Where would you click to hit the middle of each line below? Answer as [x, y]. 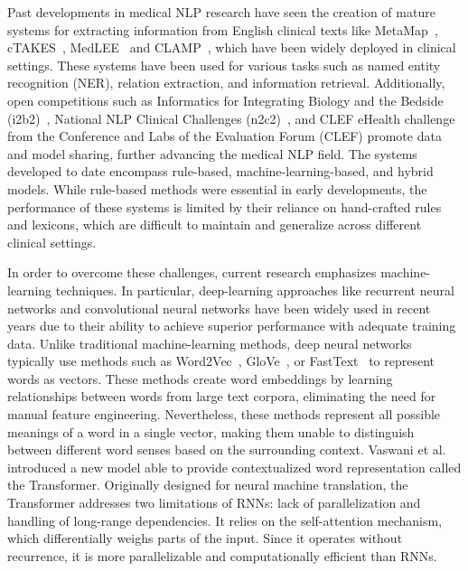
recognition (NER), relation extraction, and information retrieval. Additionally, [226, 83]
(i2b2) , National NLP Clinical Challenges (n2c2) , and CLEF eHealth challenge [231, 118]
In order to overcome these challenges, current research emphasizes [192, 272]
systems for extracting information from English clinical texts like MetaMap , [223, 29]
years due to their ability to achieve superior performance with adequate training [232, 326]
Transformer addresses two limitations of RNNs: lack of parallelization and [214, 503]
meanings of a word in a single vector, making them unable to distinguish [211, 431]
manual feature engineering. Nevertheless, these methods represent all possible [224, 414]
